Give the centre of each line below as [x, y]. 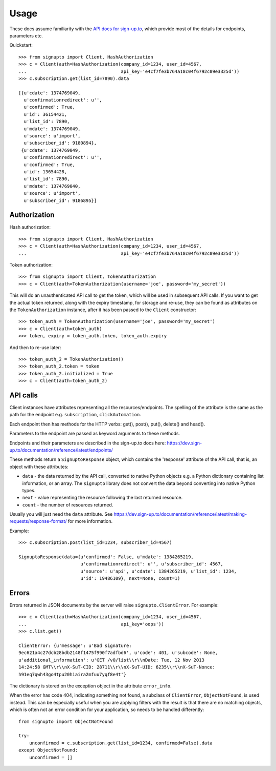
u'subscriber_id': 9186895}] [60, 200]
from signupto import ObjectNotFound [66, 721]
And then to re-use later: [35, 347]
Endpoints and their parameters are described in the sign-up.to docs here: [88, 443]
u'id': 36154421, [45, 114]
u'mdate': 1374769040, [52, 186]
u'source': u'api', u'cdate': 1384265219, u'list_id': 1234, [158, 571]
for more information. [90, 521]
